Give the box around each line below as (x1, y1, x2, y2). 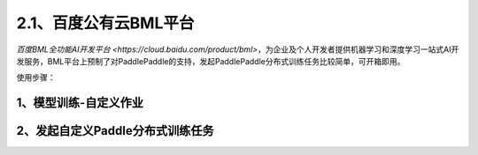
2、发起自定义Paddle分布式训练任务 (16, 123, 214, 138)
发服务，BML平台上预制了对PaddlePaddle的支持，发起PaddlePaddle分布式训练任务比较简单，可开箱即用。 (16, 55, 405, 66)
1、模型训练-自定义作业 (16, 95, 143, 110)
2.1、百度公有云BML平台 (16, 13, 195, 33)
